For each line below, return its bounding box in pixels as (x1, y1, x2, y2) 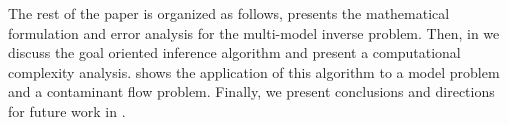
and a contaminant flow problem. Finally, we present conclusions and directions (8, 81, 495, 102)
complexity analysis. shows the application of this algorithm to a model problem (8, 61, 500, 82)
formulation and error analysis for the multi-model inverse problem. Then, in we (8, 22, 500, 43)
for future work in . (8, 100, 126, 121)
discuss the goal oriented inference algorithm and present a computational (8, 42, 461, 63)
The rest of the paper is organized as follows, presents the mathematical (8, 3, 450, 23)
